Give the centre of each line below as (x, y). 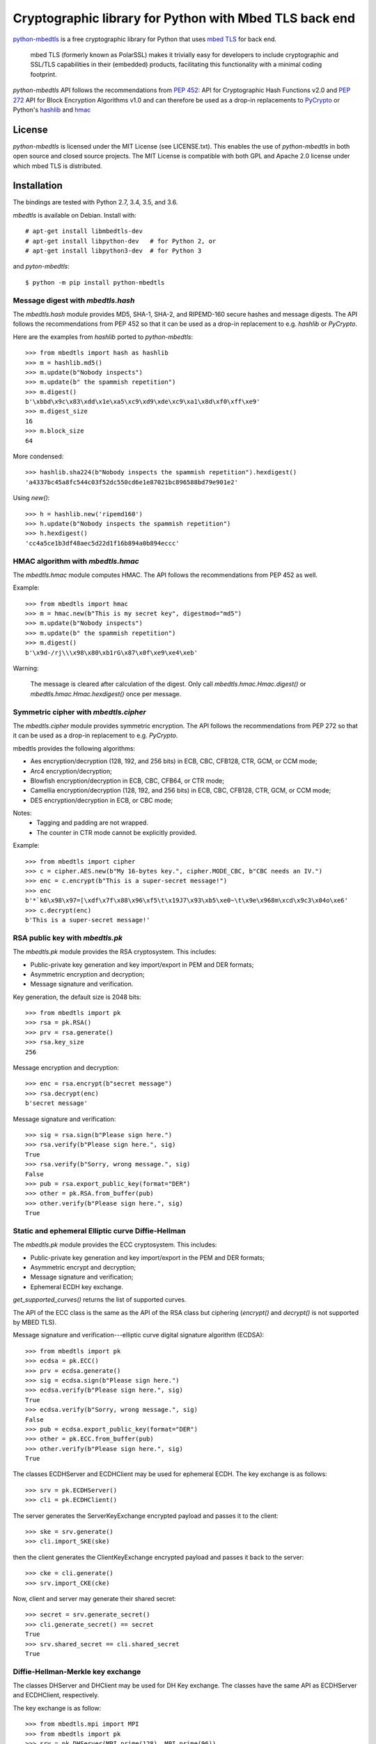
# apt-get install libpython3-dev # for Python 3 (113, 251)
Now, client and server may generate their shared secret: (95, 1598)
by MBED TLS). (35, 1322)
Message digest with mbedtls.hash (74, 300)
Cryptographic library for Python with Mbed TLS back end (184, 18)
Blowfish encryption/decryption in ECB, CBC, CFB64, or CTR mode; (127, 781)
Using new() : (31, 498)
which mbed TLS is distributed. (57, 166)
